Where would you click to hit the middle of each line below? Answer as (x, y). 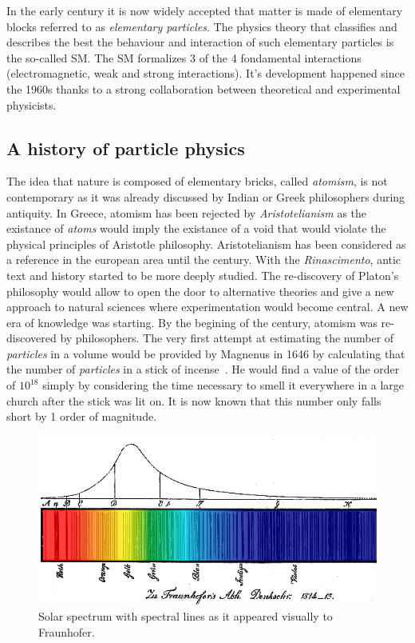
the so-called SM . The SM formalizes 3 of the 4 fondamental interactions (184, 57)
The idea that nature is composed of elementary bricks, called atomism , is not (197, 181)
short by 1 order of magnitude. (82, 416)
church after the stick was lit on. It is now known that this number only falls (194, 400)
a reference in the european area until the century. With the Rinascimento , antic (204, 260)
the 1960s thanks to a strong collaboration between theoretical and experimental (204, 88)
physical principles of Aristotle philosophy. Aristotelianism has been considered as (206, 244)
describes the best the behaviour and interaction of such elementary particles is (200, 42)
